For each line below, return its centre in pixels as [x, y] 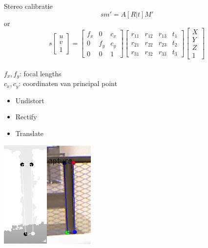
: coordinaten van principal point [68, 83]
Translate [30, 133]
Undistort [30, 100]
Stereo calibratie [28, 6]
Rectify [26, 117]
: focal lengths [40, 73]
